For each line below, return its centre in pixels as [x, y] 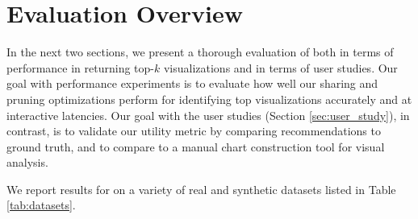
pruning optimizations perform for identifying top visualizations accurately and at [209, 99]
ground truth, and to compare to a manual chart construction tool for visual [196, 146]
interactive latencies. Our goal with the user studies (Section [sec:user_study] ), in [208, 115]
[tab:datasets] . [41, 205]
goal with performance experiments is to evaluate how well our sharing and [192, 83]
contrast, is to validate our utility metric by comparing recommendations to [194, 131]
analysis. [27, 162]
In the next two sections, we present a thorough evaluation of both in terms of [200, 52]
